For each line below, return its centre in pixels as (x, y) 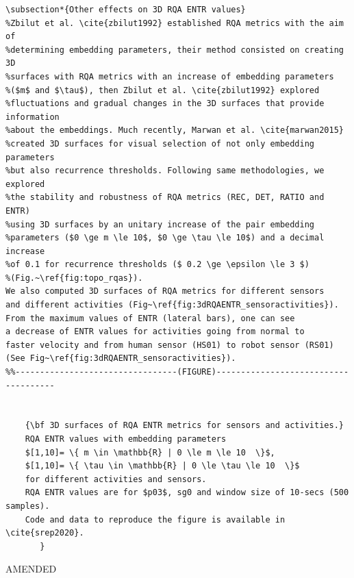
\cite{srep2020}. (45, 533)
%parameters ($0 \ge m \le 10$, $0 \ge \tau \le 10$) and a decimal (165, 238)
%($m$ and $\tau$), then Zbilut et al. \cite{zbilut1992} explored (163, 90)
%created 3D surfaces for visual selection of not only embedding (160, 143)
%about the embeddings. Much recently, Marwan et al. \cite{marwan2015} (175, 130)
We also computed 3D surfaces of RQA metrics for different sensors (165, 291)
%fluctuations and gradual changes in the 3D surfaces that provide (165, 104)
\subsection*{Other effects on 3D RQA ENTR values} (126, 10)
